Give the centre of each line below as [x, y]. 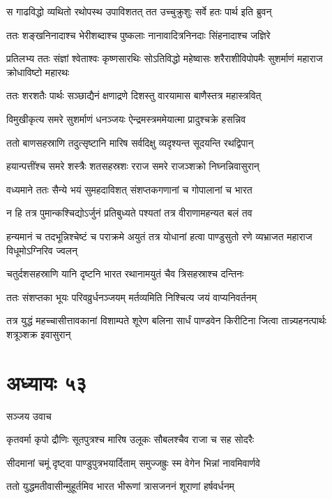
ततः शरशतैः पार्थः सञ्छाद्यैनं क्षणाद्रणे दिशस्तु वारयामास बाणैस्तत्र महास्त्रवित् [134, 95]
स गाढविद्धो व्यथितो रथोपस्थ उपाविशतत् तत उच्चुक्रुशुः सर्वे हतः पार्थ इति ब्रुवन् [139, 11]
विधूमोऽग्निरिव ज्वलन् [42, 250]
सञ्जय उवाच [29, 415]
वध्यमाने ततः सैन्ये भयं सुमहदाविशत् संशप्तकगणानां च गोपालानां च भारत [129, 189]
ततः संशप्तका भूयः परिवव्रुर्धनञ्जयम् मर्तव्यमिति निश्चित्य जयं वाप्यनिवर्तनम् [131, 297]
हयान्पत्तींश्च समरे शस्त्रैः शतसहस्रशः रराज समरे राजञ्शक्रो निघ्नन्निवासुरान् [133, 166]
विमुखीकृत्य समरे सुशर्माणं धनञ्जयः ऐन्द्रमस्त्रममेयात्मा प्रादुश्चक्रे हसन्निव [126, 118]
